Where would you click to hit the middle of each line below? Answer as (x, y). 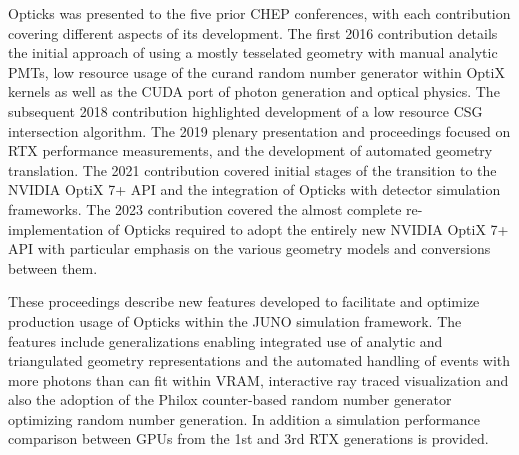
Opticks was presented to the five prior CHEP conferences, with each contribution (259, 13)
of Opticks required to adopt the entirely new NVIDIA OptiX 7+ (308, 228)
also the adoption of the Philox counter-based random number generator (230, 399)
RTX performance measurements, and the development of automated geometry (250, 150)
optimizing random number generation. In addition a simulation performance (244, 418)
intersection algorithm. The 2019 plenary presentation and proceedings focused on (259, 130)
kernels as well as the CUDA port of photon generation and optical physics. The (254, 91)
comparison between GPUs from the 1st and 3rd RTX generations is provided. (248, 438)
